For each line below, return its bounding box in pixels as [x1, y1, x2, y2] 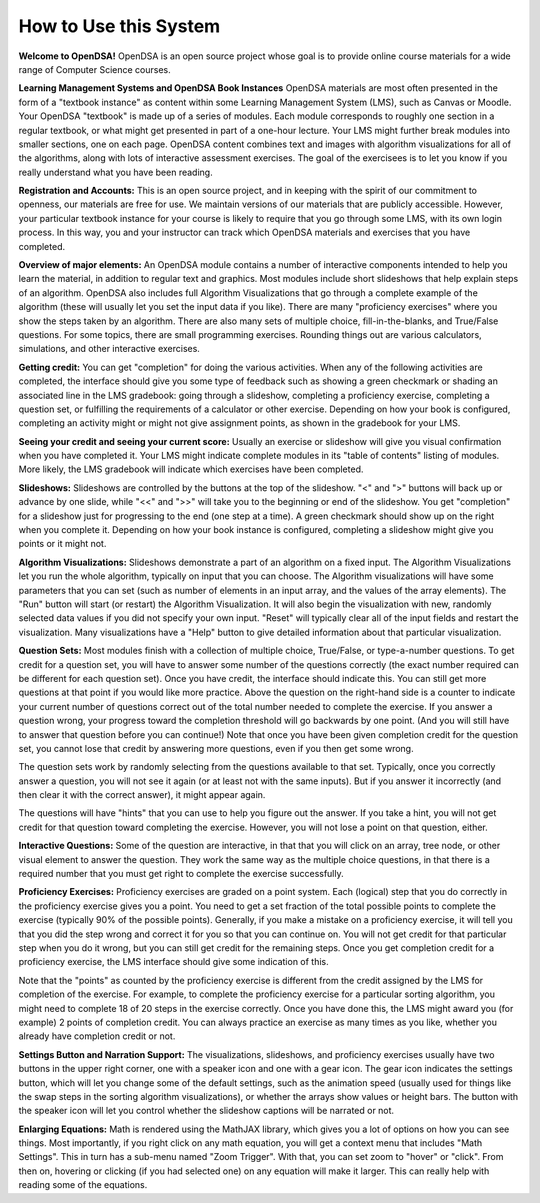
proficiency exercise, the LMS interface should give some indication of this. [18, 956, 329, 968]
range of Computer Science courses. [18, 63, 171, 75]
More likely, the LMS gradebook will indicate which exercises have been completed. [18, 463, 364, 475]
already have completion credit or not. [18, 1030, 176, 1042]
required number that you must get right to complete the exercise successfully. [18, 868, 344, 880]
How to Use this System [18, 15, 221, 37]
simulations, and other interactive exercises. [18, 343, 200, 355]
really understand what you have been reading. [18, 166, 214, 178]
